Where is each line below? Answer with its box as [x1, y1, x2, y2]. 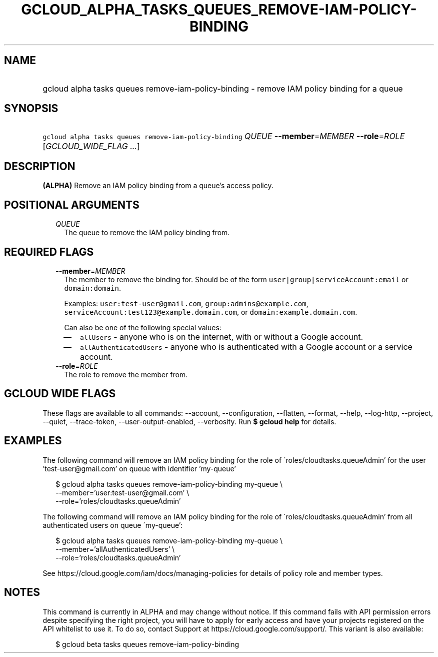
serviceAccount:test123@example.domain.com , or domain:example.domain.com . [64, 307, 357, 316]
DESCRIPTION [4, 160, 75, 173]
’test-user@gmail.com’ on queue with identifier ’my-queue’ [42, 464, 236, 473]
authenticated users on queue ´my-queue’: [42, 520, 182, 529]
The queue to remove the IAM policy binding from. [64, 228, 230, 237]
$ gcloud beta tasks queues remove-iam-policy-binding [55, 639, 239, 648]
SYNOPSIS [4, 102, 58, 115]
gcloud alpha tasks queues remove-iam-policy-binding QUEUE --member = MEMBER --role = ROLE [42, 131, 405, 142]
